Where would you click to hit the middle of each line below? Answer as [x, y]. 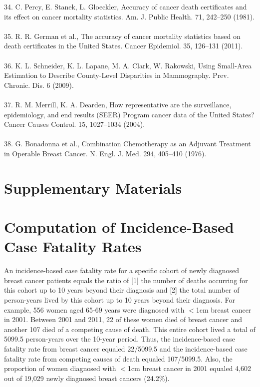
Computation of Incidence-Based [119, 227]
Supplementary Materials [93, 188]
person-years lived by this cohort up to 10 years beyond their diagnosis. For [120, 299]
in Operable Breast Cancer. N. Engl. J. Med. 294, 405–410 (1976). [105, 153]
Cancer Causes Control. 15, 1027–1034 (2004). [75, 124]
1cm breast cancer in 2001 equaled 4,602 [189, 368]
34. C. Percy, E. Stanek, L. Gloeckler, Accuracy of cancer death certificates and [126, 6]
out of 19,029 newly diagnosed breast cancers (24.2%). [87, 378]
